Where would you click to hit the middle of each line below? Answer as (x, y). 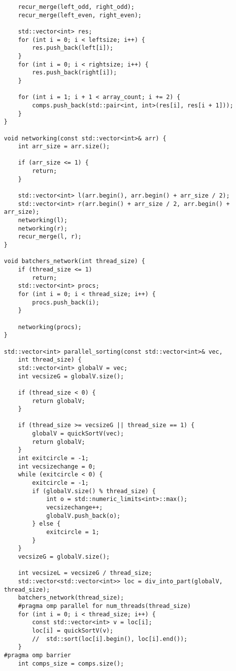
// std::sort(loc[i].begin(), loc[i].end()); (110, 639)
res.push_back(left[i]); (73, 48)
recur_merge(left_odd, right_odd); (76, 7)
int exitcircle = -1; (53, 458)
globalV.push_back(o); (83, 516)
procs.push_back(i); (66, 302)
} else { (46, 524)
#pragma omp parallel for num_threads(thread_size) (104, 606)
